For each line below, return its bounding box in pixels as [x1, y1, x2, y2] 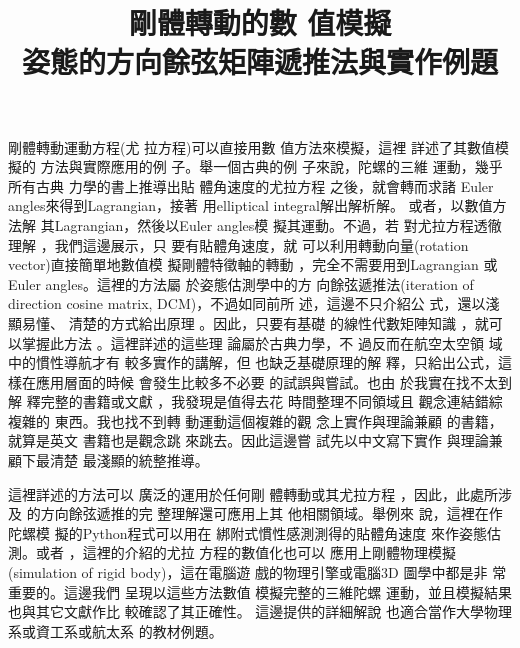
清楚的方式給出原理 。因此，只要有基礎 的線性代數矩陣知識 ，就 [68, 312, 489, 333]
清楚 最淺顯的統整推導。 [49, 450, 209, 471]
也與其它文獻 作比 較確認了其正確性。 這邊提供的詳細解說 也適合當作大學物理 [8, 601, 512, 622]
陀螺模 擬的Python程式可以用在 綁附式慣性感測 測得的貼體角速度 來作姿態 [8, 522, 487, 543]
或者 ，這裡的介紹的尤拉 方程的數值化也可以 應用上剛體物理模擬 [35, 542, 456, 563]
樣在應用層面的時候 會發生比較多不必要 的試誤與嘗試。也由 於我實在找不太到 [8, 371, 512, 392]
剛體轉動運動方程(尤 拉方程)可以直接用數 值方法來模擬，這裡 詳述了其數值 [8, 136, 495, 157]
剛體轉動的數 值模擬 [128, 2, 392, 43]
